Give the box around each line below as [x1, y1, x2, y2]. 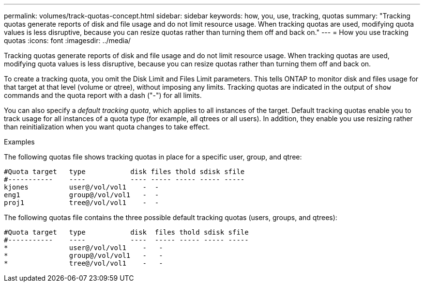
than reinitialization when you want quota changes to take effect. [4, 123, 210, 131]
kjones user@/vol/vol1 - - [4, 183, 159, 191]
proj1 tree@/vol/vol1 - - [4, 199, 159, 207]
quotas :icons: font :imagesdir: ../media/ [4, 36, 131, 45]
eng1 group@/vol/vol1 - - [4, 191, 159, 199]
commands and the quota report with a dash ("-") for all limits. [4, 91, 202, 99]
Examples [4, 138, 35, 146]
